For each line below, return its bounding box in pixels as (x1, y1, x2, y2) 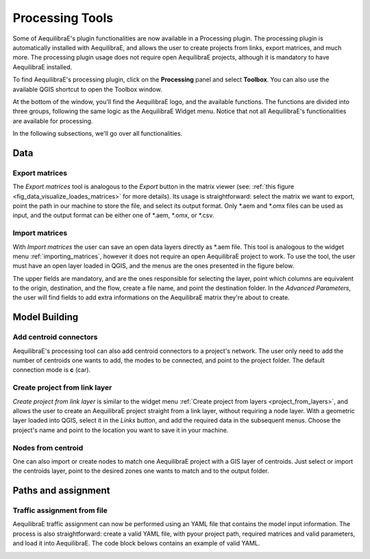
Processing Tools (12, 10, 114, 25)
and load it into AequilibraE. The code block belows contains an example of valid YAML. (12, 539, 260, 547)
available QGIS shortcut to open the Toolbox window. (12, 85, 162, 93)
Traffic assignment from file (12, 506, 108, 515)
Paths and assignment (12, 485, 110, 497)
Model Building (12, 312, 79, 323)
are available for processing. (12, 116, 93, 125)
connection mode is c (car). (12, 366, 91, 374)
